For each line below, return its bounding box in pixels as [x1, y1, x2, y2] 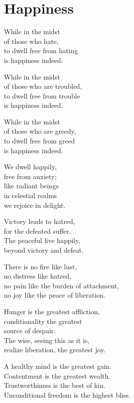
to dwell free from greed [4, 136, 75, 146]
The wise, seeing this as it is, [4, 335, 90, 345]
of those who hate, [4, 36, 59, 46]
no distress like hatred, [4, 271, 71, 281]
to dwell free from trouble [4, 90, 80, 101]
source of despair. [4, 325, 56, 336]
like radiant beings [4, 181, 59, 191]
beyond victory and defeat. [4, 245, 84, 255]
